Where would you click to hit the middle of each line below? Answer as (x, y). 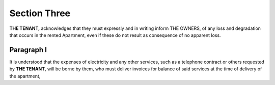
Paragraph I (28, 50)
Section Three (40, 13)
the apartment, (25, 76)
